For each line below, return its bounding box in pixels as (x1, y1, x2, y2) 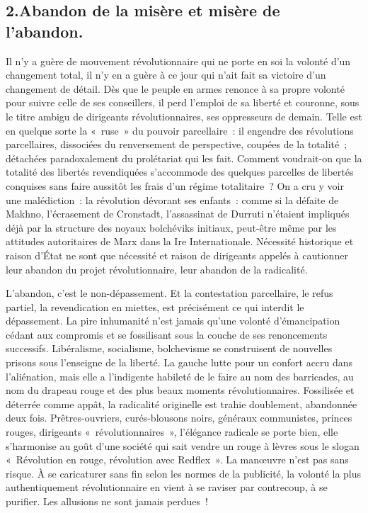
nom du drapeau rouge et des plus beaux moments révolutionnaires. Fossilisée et (6, 383, 355, 398)
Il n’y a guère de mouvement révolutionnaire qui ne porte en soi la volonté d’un (6, 53, 351, 68)
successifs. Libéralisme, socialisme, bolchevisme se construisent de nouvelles (6, 341, 333, 356)
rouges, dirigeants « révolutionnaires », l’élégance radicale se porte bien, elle (6, 424, 338, 439)
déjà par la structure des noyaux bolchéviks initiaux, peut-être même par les (6, 220, 337, 235)
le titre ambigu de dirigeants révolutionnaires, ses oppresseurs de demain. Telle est (6, 108, 362, 123)
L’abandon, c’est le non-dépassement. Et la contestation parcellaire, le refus (6, 286, 333, 300)
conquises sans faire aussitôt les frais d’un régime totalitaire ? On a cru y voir (6, 178, 345, 193)
